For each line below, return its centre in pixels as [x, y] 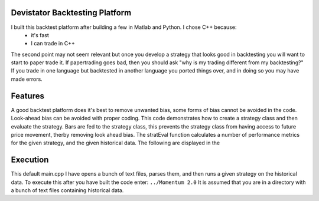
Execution [30, 160]
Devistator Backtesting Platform [71, 13]
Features [27, 96]
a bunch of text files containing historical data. [67, 190]
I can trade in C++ [53, 44]
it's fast [40, 35]
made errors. [27, 79]
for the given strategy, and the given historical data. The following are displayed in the [115, 143]
